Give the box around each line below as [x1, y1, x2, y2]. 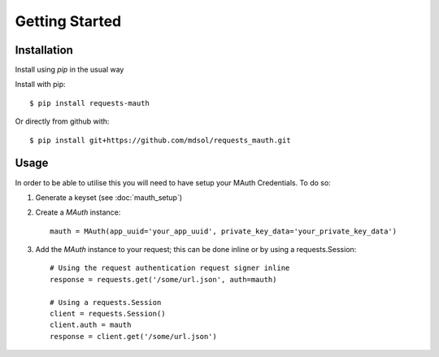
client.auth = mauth [50, 320, 132, 329]
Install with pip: [15, 80, 66, 89]
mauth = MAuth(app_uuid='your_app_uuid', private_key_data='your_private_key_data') [50, 226, 398, 236]
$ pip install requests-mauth [29, 98, 150, 107]
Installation [15, 43, 73, 57]
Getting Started [15, 12, 122, 30]
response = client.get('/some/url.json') [50, 332, 217, 341]
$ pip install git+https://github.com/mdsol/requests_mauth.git [29, 135, 292, 145]
